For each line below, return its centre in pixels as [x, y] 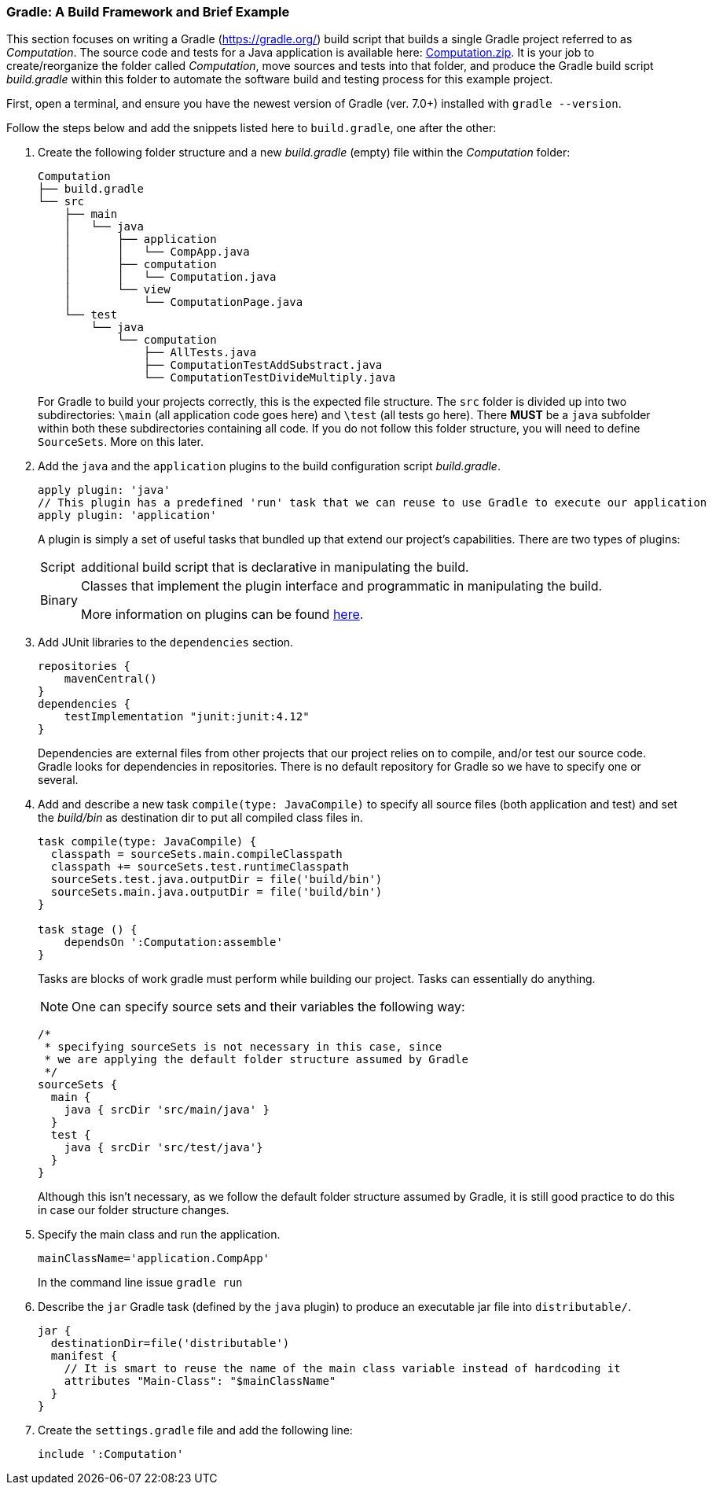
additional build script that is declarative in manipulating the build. [275, 567]
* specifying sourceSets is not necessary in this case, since [243, 1047]
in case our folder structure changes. [134, 1210]
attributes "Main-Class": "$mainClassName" [200, 1381]
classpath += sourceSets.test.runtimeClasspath [200, 867]
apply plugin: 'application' [127, 515]
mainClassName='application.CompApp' [154, 1259]
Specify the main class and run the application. [159, 1235]
